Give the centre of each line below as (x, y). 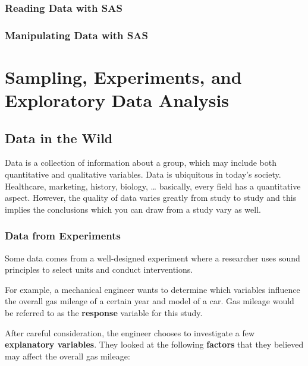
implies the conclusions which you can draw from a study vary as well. (133, 209)
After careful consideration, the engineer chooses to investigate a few (130, 332)
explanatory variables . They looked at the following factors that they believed (154, 344)
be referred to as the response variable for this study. (104, 313)
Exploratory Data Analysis (117, 100)
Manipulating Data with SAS (76, 35)
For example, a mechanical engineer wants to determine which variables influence (153, 289)
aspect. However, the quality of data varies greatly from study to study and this (151, 198)
